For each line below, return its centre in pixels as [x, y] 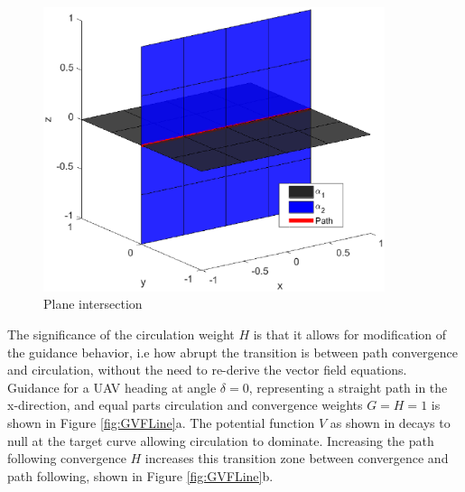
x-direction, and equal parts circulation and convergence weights [185, 405]
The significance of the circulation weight [121, 334]
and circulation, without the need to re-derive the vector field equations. [207, 370]
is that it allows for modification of [350, 334]
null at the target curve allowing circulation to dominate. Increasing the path [221, 440]
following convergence [67, 458]
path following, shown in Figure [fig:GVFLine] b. [140, 475]
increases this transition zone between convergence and [297, 458]
